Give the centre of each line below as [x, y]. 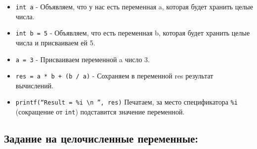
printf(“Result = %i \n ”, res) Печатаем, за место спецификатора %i [127, 102]
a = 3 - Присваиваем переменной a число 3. [83, 59]
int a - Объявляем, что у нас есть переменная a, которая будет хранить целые [134, 6]
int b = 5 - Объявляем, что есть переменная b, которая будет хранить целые [133, 33]
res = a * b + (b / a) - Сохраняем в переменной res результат [114, 76]
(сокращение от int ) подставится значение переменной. [100, 112]
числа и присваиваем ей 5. [55, 42]
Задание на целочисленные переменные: [101, 138]
